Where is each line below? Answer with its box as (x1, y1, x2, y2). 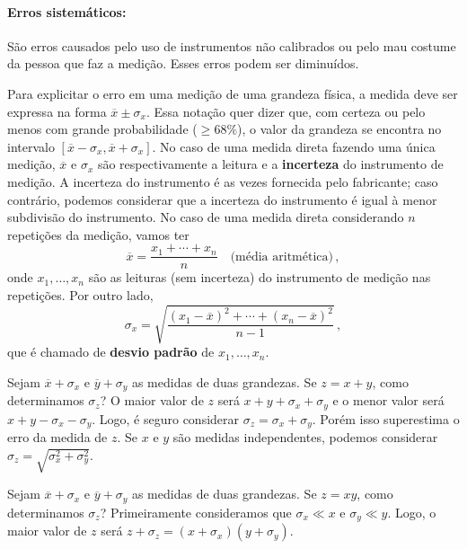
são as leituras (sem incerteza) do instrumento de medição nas (88, 268, 431, 287)
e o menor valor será (332, 391, 445, 410)
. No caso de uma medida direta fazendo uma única (152, 137, 436, 155)
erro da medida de (7, 428, 108, 447)
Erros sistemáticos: (7, 2, 127, 21)
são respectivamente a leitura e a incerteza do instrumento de (97, 155, 444, 173)
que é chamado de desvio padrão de (7, 342, 215, 361)
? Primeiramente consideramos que (100, 502, 292, 521)
